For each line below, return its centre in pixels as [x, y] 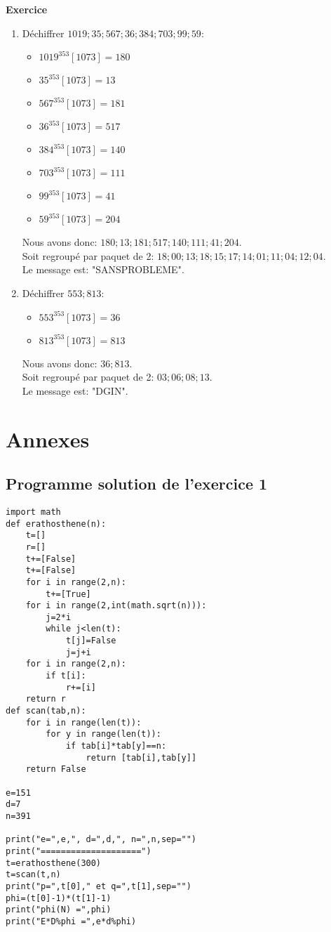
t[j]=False [91, 641]
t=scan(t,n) [33, 875]
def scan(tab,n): [46, 711]
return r [46, 699]
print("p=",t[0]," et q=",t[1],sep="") [99, 886]
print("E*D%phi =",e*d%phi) [71, 921]
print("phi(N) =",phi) [59, 910]
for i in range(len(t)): [83, 722]
